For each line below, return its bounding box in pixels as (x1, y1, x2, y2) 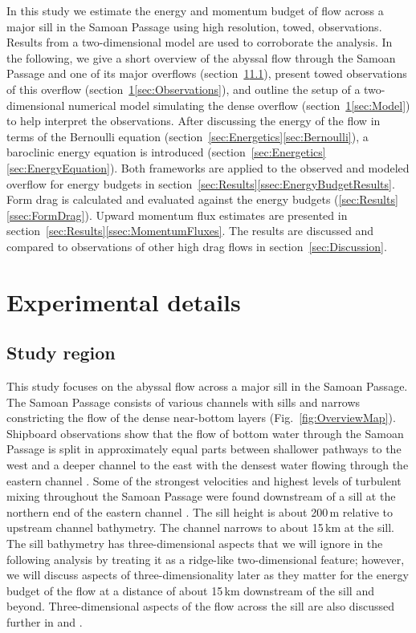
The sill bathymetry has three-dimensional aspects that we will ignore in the (6, 535, 383, 552)
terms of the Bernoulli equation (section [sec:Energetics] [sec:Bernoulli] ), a (6, 128, 369, 144)
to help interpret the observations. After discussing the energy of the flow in (6, 112, 381, 129)
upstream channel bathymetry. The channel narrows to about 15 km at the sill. (6, 519, 395, 536)
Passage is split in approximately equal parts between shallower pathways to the (6, 440, 402, 457)
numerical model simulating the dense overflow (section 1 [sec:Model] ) (68, 96, 410, 113)
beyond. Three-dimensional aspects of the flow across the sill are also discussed (6, 598, 395, 615)
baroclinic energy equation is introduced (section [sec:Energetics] (6, 144, 326, 160)
